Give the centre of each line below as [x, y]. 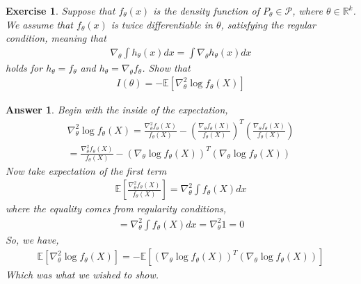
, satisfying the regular [268, 24]
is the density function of [206, 10]
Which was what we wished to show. [82, 275]
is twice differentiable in [162, 24]
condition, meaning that [56, 38]
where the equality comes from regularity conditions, [116, 208]
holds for [24, 67]
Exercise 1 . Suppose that [61, 10]
